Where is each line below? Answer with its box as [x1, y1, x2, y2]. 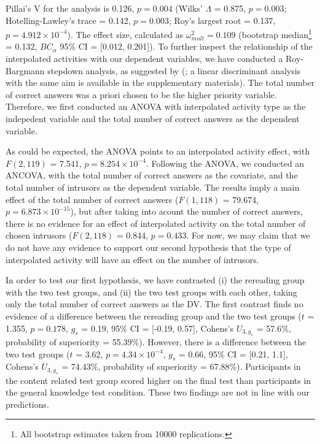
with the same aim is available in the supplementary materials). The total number [6, 76, 315, 89]
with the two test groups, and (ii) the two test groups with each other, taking [6, 285, 297, 298]
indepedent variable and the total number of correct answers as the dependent [6, 112, 300, 124]
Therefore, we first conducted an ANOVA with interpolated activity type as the [6, 100, 306, 113]
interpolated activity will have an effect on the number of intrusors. [6, 253, 259, 266]
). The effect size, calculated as [67, 28, 184, 40]
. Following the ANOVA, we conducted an [146, 156, 305, 169]
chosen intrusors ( [6, 229, 72, 242]
